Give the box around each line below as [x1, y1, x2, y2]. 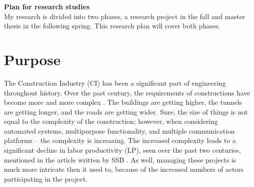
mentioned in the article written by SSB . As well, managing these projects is [4, 154, 236, 164]
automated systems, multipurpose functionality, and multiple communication [4, 125, 235, 136]
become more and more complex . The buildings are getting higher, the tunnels [4, 97, 242, 107]
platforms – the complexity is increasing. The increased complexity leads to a [4, 135, 236, 145]
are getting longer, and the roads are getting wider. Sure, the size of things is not [4, 106, 248, 117]
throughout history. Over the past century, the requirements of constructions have [4, 87, 250, 97]
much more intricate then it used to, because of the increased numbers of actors [4, 164, 244, 174]
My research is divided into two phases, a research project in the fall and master [4, 11, 245, 21]
